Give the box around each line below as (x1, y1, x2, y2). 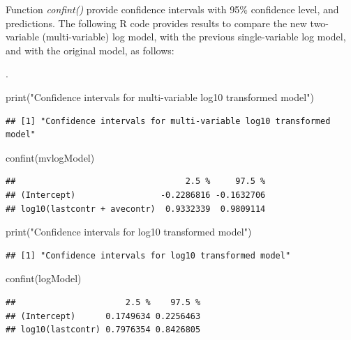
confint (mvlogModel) (6, 150, 95, 164)
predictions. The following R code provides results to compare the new (6, 15, 307, 30)
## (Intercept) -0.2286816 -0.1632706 (6, 190, 266, 200)
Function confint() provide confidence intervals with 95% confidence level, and (6, 2, 339, 16)
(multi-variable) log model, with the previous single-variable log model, (42, 29, 346, 44)
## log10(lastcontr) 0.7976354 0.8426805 (6, 325, 201, 335)
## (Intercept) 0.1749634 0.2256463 (6, 311, 201, 321)
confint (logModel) (6, 271, 82, 286)
